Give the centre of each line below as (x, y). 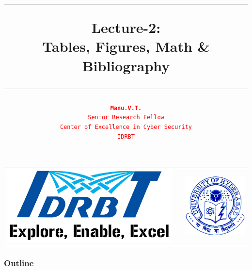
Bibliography (126, 65)
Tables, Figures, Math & (126, 46)
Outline (19, 263)
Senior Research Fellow (126, 118)
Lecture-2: (126, 27)
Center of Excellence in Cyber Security (126, 127)
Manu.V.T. (126, 108)
